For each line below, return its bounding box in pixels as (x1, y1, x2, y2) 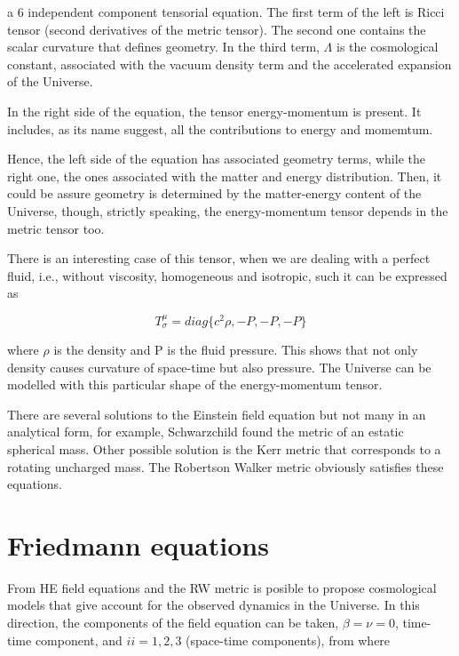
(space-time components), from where (186, 630, 391, 649)
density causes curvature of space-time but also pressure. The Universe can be (7, 357, 431, 376)
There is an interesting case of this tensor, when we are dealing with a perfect (7, 249, 431, 268)
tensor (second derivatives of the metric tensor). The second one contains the (7, 20, 426, 38)
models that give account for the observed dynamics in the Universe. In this (7, 596, 420, 614)
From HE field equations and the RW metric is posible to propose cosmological (7, 578, 437, 596)
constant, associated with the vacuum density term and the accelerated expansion (7, 54, 452, 73)
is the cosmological (336, 37, 439, 56)
